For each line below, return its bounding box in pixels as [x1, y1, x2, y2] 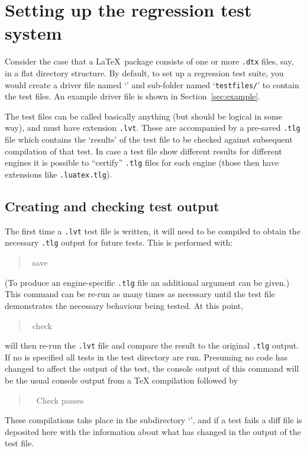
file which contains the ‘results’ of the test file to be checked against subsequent [5, 133, 293, 146]
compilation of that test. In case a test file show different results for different [5, 144, 282, 157]
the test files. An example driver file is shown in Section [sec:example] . [5, 90, 261, 102]
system [5, 21, 62, 45]
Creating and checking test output [5, 196, 219, 215]
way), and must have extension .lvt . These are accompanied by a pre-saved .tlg [5, 121, 300, 134]
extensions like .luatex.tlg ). [5, 167, 112, 180]
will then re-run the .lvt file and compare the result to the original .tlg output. [5, 339, 299, 352]
